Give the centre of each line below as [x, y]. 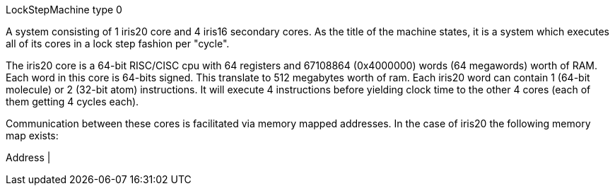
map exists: [32, 135]
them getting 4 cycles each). [72, 102]
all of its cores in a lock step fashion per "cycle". [118, 44]
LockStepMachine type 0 [64, 10]
